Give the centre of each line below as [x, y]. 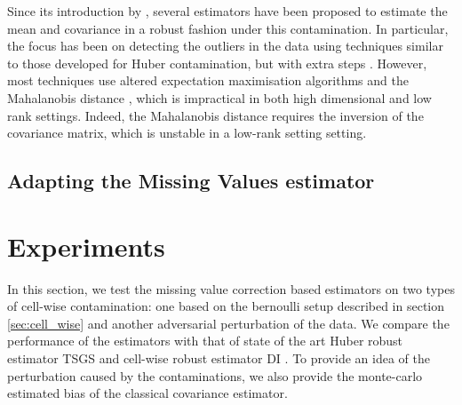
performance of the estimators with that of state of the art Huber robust [205, 341]
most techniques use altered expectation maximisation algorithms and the [208, 80]
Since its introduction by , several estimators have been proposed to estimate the [227, 11]
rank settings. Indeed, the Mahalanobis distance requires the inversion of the [215, 115]
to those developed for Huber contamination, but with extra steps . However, [217, 63]
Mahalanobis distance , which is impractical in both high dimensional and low [219, 97]
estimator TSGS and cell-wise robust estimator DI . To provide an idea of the [219, 358]
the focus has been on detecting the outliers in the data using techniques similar [225, 46]
